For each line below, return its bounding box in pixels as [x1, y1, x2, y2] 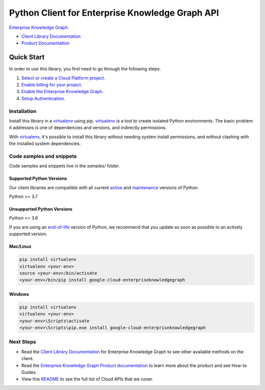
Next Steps [9, 339, 36, 345]
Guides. [21, 369, 37, 375]
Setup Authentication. [21, 96, 66, 101]
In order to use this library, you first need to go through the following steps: [9, 66, 161, 72]
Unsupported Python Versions [9, 206, 73, 212]
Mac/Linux [9, 244, 32, 249]
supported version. [9, 231, 48, 237]
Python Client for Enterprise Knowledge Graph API [9, 7, 219, 18]
